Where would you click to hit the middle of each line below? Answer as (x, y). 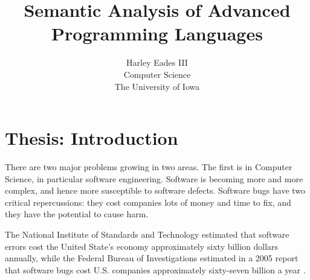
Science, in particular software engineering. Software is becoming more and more (154, 178)
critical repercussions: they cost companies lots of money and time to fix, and (148, 202)
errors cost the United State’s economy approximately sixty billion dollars (142, 246)
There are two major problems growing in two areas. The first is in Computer (149, 167)
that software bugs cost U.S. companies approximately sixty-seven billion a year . (155, 269)
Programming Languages (157, 33)
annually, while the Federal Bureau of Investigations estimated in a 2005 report (152, 258)
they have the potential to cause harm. (77, 214)
